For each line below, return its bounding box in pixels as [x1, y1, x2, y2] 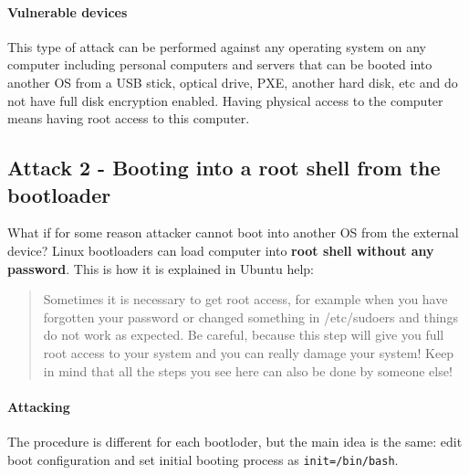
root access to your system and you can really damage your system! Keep [43, 343, 454, 362]
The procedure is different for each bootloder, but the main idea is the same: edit [7, 431, 463, 450]
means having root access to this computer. [7, 109, 250, 128]
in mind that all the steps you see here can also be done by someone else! [43, 361, 453, 380]
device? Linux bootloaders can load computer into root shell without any [7, 240, 434, 259]
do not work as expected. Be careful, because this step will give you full [43, 325, 444, 344]
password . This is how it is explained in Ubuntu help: [7, 259, 315, 278]
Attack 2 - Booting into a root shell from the [7, 153, 441, 182]
